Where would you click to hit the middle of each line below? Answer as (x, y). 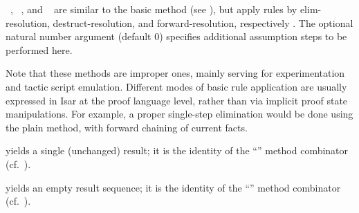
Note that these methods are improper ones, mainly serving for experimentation (175, 73)
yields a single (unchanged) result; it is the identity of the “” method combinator (177, 150)
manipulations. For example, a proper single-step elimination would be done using (179, 114)
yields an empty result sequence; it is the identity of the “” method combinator (173, 187)
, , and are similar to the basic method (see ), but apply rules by (154, 9)
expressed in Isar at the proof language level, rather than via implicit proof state (177, 100)
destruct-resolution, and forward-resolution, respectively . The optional (203, 22)
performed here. (39, 49)
